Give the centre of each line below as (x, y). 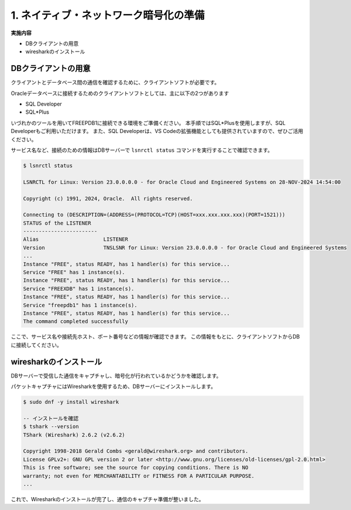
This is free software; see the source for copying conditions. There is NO (136, 468)
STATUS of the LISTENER (57, 223)
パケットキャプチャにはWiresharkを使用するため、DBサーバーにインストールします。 (113, 386)
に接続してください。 (37, 345)
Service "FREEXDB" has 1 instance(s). (79, 288)
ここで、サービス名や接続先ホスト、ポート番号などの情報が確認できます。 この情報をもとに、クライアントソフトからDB (155, 336)
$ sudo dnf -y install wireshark (71, 402)
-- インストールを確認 (51, 418)
